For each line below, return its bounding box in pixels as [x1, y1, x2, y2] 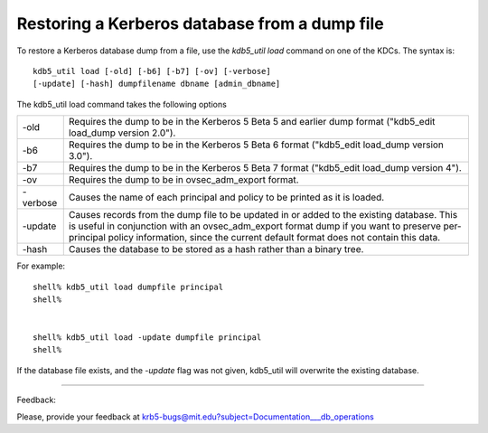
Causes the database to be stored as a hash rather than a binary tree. [68, 243, 364, 256]
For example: [16, 260, 66, 271]
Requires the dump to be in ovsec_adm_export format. [68, 174, 299, 186]
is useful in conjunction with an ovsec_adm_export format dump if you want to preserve [68, 220, 442, 232]
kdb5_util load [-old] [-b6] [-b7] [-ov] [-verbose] [33, 66, 271, 76]
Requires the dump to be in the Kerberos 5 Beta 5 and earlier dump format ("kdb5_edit [68, 116, 436, 128]
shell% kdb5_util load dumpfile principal [33, 281, 224, 292]
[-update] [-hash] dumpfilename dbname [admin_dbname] [33, 79, 281, 89]
